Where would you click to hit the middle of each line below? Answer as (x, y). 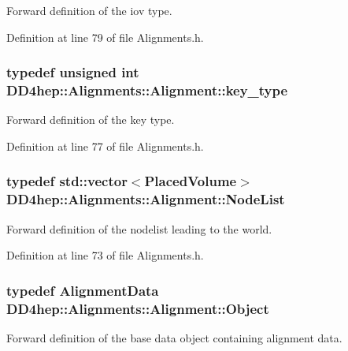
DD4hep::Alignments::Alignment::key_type (147, 90)
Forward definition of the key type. (91, 119)
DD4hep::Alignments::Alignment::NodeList (146, 199)
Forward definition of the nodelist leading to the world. (139, 228)
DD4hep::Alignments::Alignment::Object (138, 308)
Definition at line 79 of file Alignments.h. (105, 37)
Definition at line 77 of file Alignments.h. (105, 146)
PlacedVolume (191, 181)
